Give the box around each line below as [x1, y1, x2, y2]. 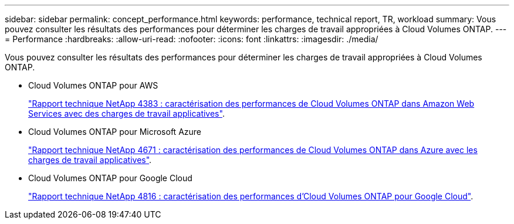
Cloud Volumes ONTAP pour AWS [28, 80, 158, 90]
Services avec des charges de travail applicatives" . [28, 108, 225, 118]
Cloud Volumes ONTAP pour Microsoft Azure [28, 127, 201, 137]
